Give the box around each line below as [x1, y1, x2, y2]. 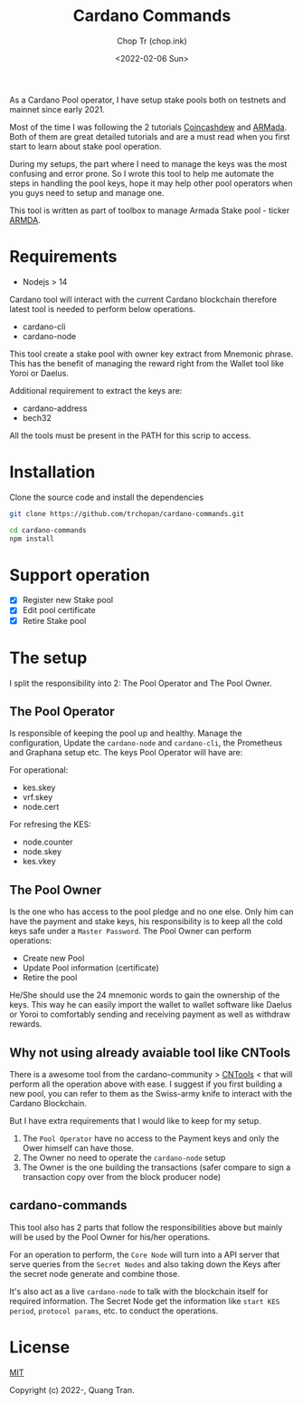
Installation [9, 462, 96, 483]
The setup [9, 648, 88, 668]
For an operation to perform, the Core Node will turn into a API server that [9, 1249, 280, 1260]
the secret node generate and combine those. [9, 1268, 180, 1279]
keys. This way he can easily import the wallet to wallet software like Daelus [9, 999, 292, 1010]
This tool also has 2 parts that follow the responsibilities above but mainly [9, 1222, 283, 1233]
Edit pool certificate [22, 605, 97, 616]
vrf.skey [22, 792, 53, 803]
